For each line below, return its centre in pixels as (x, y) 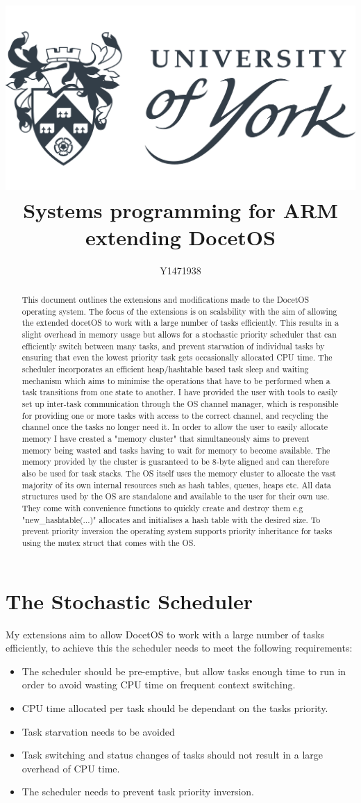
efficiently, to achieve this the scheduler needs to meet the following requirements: (179, 648)
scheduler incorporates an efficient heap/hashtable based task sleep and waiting (165, 369)
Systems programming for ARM (180, 209)
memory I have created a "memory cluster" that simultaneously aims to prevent (166, 439)
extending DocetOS (180, 237)
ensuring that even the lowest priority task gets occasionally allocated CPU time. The (177, 357)
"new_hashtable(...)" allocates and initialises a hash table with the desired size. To (171, 519)
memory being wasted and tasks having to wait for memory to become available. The (176, 450)
